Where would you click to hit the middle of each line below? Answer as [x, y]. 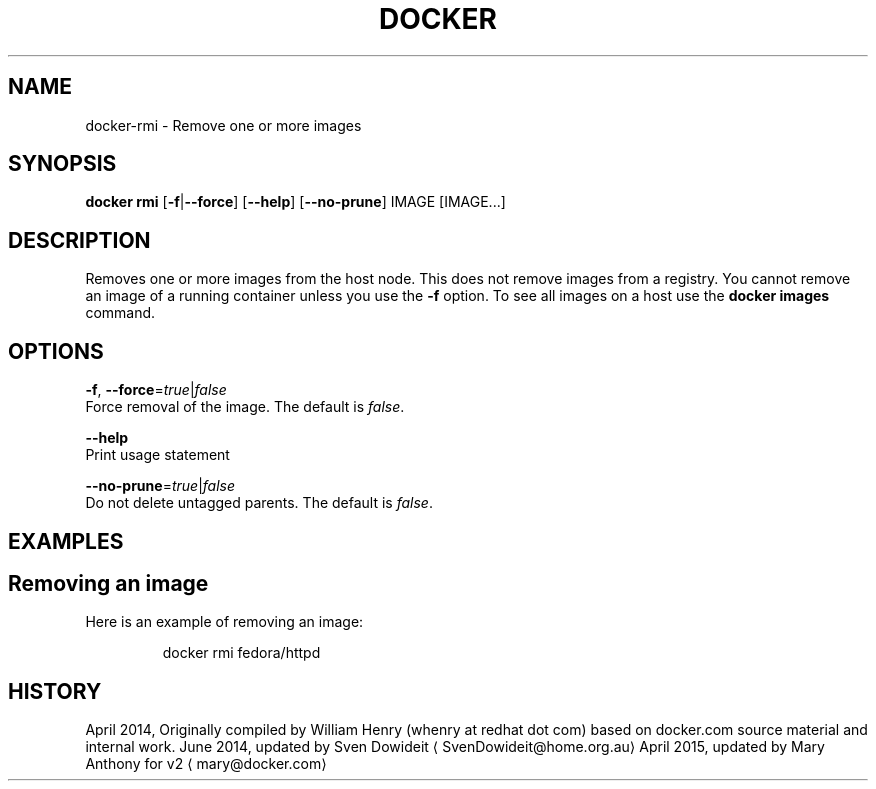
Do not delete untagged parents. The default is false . [259, 503]
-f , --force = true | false [156, 390]
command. [120, 313]
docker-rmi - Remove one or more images [223, 125]
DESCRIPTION [79, 240]
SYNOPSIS [62, 164]
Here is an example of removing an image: [224, 622]
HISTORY [55, 691]
